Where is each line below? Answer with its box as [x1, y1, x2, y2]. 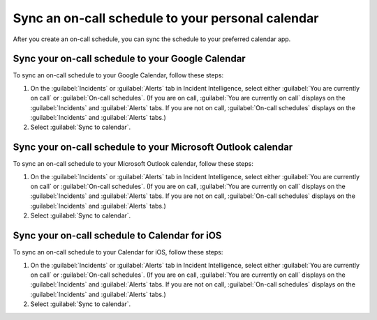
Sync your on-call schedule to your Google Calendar [13, 53, 246, 65]
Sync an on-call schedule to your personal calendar [13, 10, 319, 26]
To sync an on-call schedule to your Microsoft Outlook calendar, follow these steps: [13, 160, 254, 168]
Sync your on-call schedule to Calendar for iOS [13, 230, 222, 242]
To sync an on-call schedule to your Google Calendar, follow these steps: [13, 71, 224, 79]
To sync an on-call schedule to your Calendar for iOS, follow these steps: [13, 248, 223, 257]
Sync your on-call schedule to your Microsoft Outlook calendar [13, 142, 293, 153]
